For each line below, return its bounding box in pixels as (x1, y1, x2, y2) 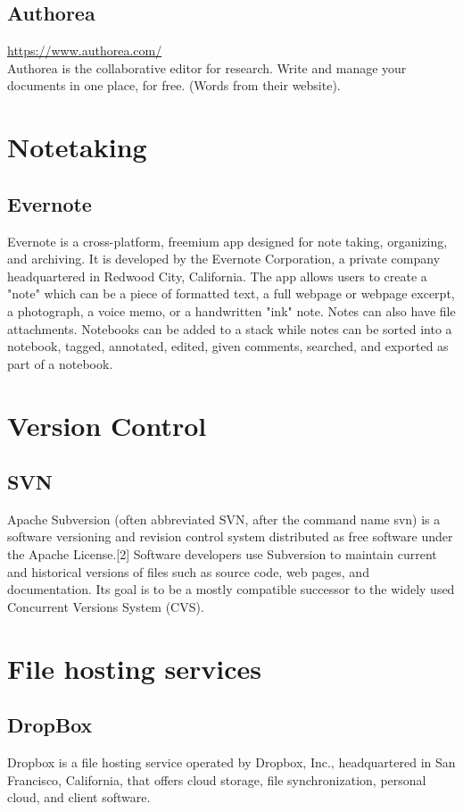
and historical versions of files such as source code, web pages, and (7, 562, 369, 581)
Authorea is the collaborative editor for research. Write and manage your (7, 58, 407, 77)
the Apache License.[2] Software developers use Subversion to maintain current (7, 545, 437, 564)
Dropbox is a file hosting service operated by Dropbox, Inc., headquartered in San (7, 753, 456, 772)
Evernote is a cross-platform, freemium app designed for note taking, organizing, (7, 231, 448, 250)
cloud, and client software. (7, 788, 151, 807)
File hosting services (7, 649, 261, 686)
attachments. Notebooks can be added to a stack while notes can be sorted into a (7, 319, 452, 338)
